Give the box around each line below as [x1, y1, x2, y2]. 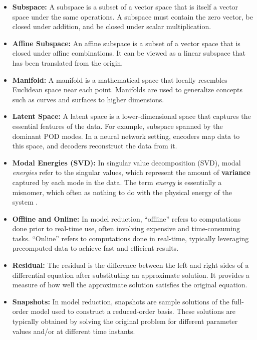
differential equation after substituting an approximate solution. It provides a [12, 269, 249, 280]
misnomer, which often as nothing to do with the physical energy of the [12, 187, 232, 197]
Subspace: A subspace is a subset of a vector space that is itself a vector [12, 2, 238, 12]
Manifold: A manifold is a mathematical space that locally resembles [12, 74, 227, 85]
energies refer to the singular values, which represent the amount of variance [12, 167, 250, 178]
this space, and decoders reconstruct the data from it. [12, 140, 177, 151]
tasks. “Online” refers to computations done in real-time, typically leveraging [12, 233, 249, 243]
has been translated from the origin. [12, 57, 123, 68]
